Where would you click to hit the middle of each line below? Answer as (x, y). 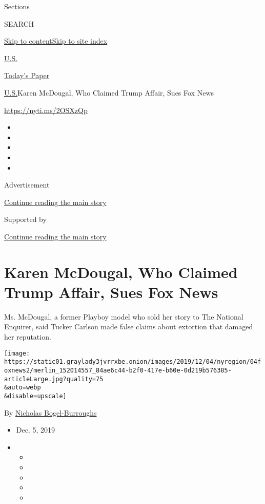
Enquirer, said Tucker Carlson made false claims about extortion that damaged (129, 326)
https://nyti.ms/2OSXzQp (46, 110)
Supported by (25, 219)
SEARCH (19, 23)
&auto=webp (23, 388)
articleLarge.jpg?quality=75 (54, 379)
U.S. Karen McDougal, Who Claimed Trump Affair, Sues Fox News (109, 92)
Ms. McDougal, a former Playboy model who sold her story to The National (124, 316)
